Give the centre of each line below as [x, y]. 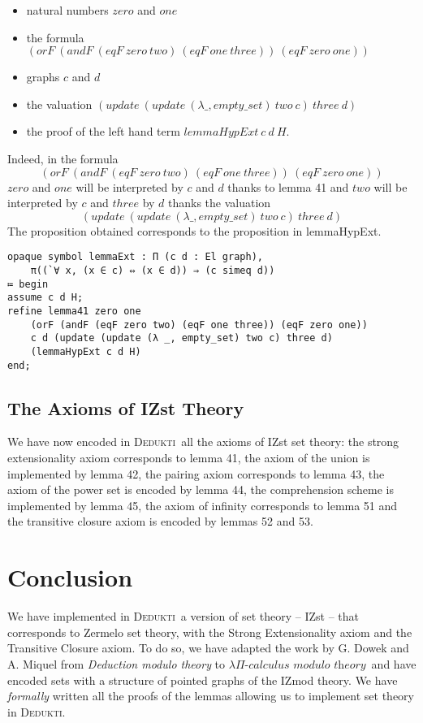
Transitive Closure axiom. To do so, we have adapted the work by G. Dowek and [208, 648]
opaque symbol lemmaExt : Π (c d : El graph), [135, 257]
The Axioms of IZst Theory [126, 407]
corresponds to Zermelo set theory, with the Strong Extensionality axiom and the [210, 632]
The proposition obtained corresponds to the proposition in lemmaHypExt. [194, 230]
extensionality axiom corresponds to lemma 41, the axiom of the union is [189, 458]
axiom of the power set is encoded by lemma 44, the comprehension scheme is [201, 489]
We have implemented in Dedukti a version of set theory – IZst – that [183, 616]
